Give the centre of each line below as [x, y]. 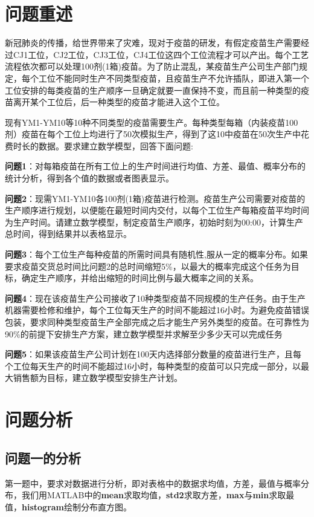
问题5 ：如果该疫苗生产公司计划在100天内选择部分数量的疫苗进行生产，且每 [153, 354]
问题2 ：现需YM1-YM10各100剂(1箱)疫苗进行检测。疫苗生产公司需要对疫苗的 [155, 198]
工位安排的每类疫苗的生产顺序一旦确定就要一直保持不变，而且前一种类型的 [153, 90]
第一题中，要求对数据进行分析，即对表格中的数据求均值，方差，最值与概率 [153, 483]
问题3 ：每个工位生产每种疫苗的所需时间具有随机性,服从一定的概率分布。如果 [156, 254]
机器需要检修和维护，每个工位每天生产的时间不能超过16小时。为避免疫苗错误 [157, 310]
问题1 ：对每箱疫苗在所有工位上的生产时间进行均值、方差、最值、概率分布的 [155, 166]
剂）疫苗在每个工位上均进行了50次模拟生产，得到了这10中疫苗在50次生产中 [153, 134]
